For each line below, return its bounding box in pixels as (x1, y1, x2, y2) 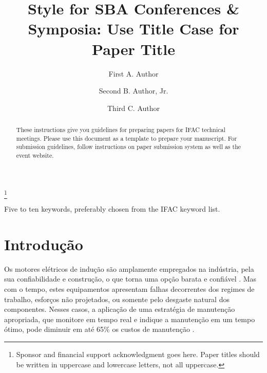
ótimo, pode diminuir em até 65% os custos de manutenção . (4, 324, 195, 334)
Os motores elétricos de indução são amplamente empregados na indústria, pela (4, 263, 254, 274)
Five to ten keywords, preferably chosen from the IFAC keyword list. (4, 203, 220, 214)
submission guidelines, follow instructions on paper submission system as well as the (16, 142, 241, 151)
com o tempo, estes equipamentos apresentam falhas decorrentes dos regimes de (4, 283, 255, 294)
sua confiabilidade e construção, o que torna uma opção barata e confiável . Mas (4, 273, 257, 284)
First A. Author (108, 68, 159, 79)
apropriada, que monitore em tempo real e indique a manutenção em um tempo (4, 313, 255, 324)
